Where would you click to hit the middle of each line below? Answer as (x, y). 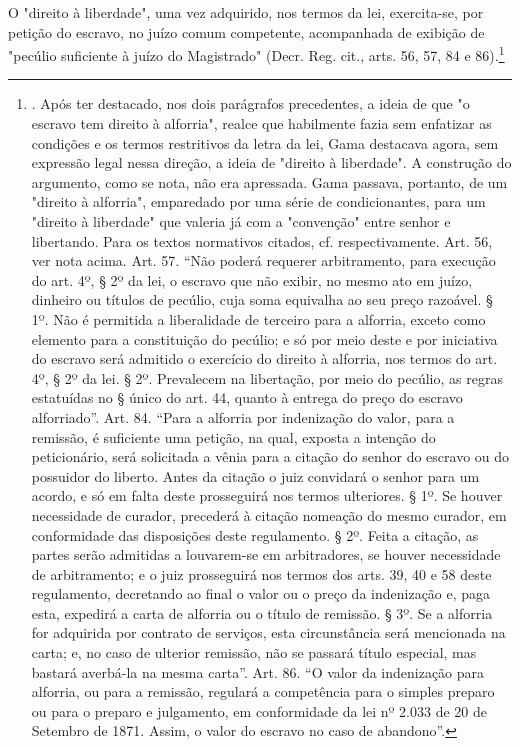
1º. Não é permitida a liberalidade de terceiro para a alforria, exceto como (258, 318)
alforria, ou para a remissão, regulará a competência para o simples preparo (263, 691)
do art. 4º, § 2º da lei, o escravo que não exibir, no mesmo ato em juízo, (252, 279)
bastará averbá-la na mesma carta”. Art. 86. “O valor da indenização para (258, 671)
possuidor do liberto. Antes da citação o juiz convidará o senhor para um (255, 475)
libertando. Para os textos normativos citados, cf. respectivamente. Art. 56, (262, 240)
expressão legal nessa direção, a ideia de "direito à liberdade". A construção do (271, 162)
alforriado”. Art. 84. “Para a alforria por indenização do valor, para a (243, 416)
